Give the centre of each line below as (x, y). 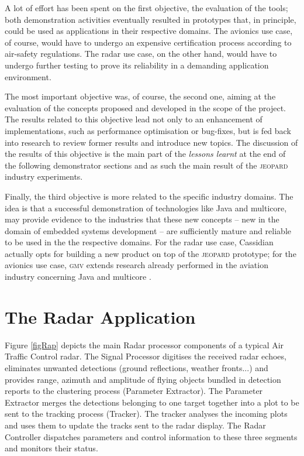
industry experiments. (44, 176)
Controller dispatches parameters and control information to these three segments (151, 436)
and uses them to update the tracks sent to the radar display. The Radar (135, 425)
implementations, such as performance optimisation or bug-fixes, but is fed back (148, 130)
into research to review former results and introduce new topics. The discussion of (151, 142)
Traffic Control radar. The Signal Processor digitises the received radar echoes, (146, 356)
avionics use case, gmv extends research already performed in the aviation (137, 265)
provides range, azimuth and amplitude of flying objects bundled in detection (143, 379)
